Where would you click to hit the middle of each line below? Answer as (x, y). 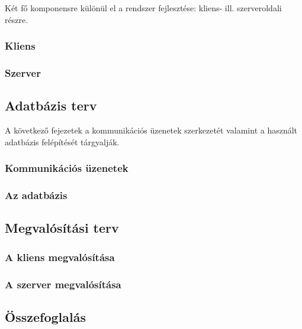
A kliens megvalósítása (60, 257)
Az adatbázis (36, 195)
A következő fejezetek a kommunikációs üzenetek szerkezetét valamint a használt (151, 130)
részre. (17, 19)
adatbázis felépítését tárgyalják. (62, 141)
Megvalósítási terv (62, 228)
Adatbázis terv (51, 105)
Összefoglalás (45, 316)
